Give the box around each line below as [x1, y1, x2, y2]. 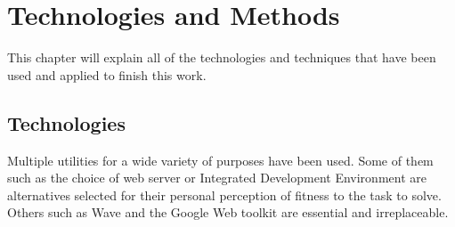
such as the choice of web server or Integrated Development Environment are [7, 168, 427, 187]
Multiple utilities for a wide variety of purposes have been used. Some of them [7, 150, 434, 169]
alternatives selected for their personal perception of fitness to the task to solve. [7, 185, 442, 204]
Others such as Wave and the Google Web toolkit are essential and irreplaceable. [7, 203, 449, 222]
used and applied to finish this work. [7, 65, 207, 84]
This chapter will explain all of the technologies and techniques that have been [7, 48, 436, 67]
